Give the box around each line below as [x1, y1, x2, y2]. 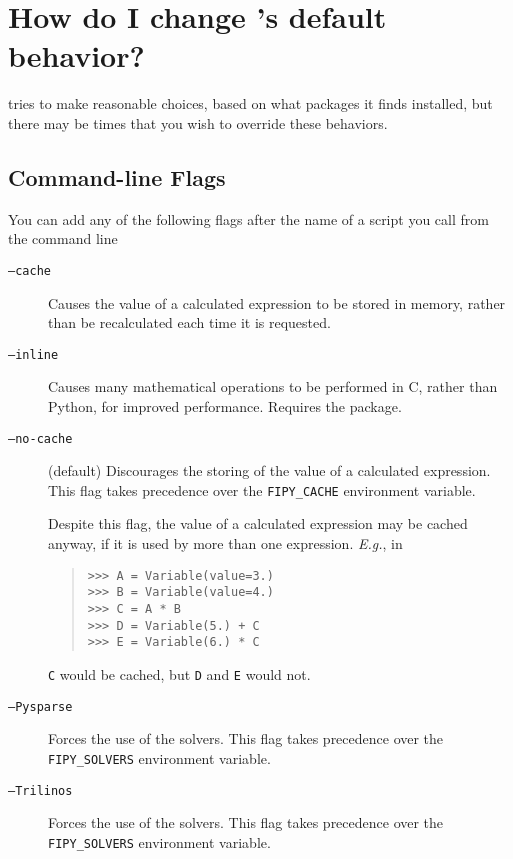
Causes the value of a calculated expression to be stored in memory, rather [48, 292, 506, 313]
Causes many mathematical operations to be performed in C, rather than [48, 376, 498, 397]
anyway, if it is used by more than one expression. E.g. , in [48, 533, 403, 554]
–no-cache [8, 431, 73, 446]
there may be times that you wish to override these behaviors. [8, 112, 388, 133]
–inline [8, 347, 59, 362]
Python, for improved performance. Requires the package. [48, 395, 402, 416]
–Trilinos [8, 783, 73, 798]
